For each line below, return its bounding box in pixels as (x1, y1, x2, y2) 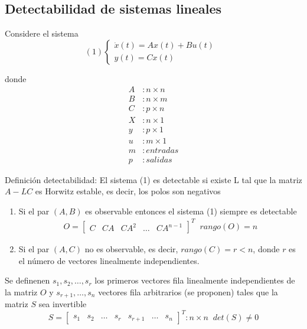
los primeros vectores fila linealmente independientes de (94, 274, 295, 286)
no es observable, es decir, (84, 242, 178, 255)
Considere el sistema (5, 27, 79, 40)
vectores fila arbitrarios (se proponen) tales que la (98, 285, 278, 298)
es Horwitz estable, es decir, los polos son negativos (35, 185, 221, 197)
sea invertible (38, 298, 87, 310)
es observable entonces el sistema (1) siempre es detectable (85, 204, 297, 217)
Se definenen (5, 274, 50, 286)
